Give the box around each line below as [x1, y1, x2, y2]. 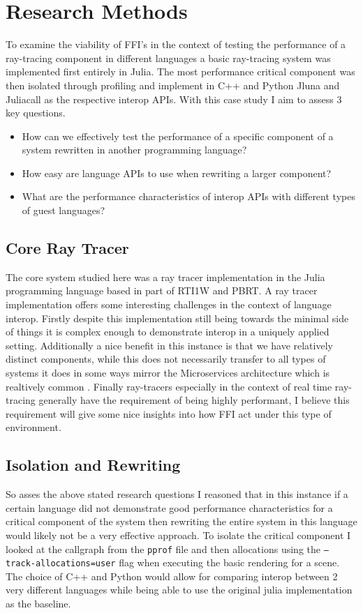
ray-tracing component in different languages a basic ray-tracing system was [6, 50, 331, 65]
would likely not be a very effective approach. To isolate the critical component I [6, 527, 351, 542]
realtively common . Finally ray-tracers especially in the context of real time [6, 379, 332, 393]
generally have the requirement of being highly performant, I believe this [38, 393, 350, 407]
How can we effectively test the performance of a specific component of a [22, 128, 334, 143]
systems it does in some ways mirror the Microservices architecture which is [6, 365, 330, 380]
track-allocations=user [6, 559, 116, 569]
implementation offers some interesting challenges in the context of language [6, 297, 332, 312]
